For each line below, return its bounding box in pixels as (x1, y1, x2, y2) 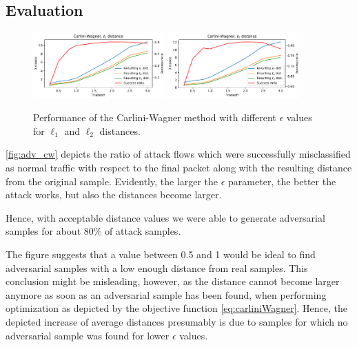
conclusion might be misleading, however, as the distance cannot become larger (6, 274, 340, 288)
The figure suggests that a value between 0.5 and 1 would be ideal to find (6, 246, 316, 261)
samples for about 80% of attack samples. (6, 224, 181, 238)
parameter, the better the (228, 173, 336, 188)
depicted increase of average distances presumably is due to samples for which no (6, 314, 348, 328)
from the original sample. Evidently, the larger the (6, 173, 218, 188)
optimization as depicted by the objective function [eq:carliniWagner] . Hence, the (6, 301, 348, 315)
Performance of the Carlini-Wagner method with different (33, 110, 276, 125)
